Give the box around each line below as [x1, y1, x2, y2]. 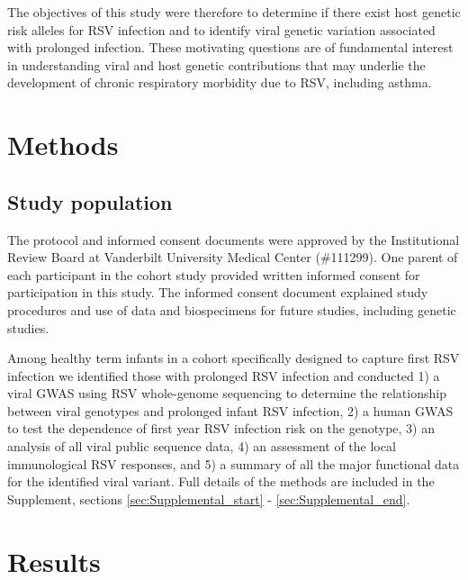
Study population [7, 187, 173, 215]
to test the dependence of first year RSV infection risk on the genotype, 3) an [7, 419, 435, 438]
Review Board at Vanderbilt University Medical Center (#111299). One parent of [7, 248, 458, 267]
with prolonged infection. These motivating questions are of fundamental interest [7, 38, 454, 57]
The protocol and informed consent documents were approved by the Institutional [7, 230, 460, 249]
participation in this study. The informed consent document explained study [7, 283, 428, 302]
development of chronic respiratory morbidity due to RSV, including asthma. [7, 73, 432, 92]
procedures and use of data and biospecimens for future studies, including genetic [7, 300, 456, 319]
